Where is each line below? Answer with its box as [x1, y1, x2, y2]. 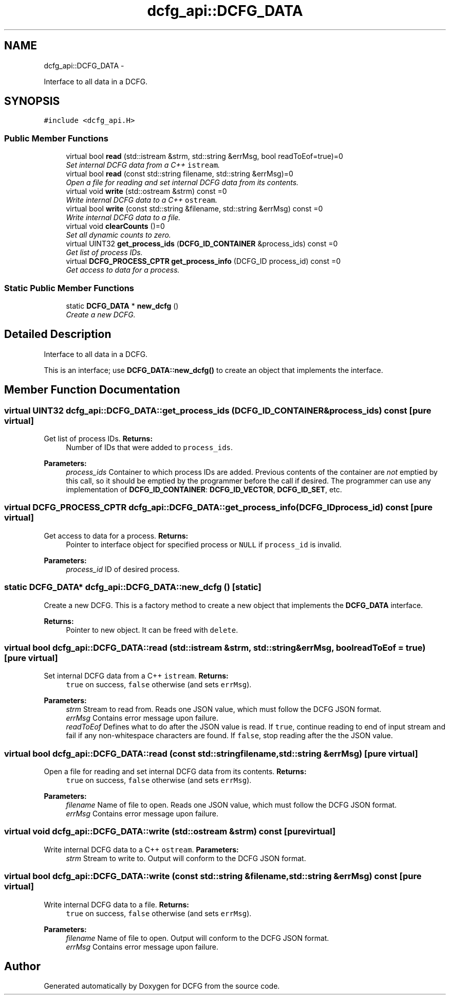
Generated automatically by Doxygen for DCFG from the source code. [44, 982, 280, 991]
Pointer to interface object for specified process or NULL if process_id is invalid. [66, 540, 342, 549]
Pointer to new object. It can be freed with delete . [66, 625, 238, 634]
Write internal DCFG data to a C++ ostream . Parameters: [44, 845, 239, 854]
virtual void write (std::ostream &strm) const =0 [66, 187, 227, 196]
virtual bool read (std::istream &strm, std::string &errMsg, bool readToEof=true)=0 [66, 152, 343, 161]
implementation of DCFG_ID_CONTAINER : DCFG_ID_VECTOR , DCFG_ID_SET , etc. [66, 485, 342, 494]
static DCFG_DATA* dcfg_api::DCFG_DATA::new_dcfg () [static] [4, 582, 261, 593]
